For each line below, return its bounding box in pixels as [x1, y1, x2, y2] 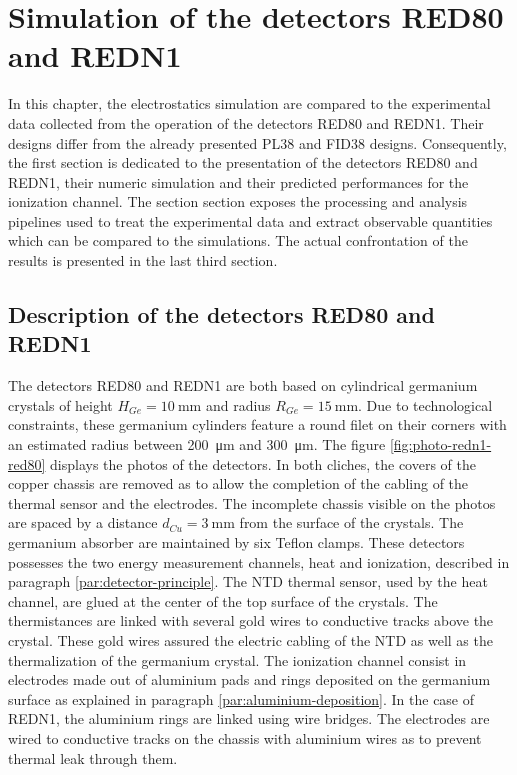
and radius [205, 394, 271, 415]
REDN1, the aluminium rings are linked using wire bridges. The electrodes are [8, 708, 490, 729]
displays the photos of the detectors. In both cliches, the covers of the [50, 453, 477, 474]
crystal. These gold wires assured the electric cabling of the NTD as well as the [8, 629, 493, 650]
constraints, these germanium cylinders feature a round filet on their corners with [8, 414, 507, 435]
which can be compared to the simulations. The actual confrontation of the [8, 230, 468, 251]
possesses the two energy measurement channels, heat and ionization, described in [8, 551, 510, 572]
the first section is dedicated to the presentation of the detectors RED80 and [8, 152, 478, 173]
